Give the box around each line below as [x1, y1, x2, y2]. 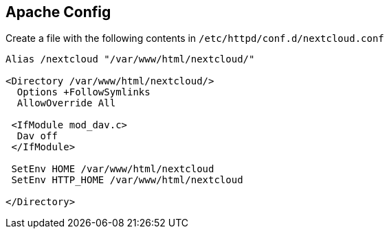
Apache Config [5, 3, 111, 21]
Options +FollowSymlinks [16, 86, 151, 98]
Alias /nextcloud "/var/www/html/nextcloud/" [5, 54, 255, 65]
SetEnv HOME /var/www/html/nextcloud [11, 163, 214, 175]
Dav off [16, 130, 58, 142]
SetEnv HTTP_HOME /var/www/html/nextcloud [11, 174, 243, 186]
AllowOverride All [16, 97, 116, 109]
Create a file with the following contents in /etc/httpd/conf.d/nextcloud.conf [5, 32, 384, 45]
